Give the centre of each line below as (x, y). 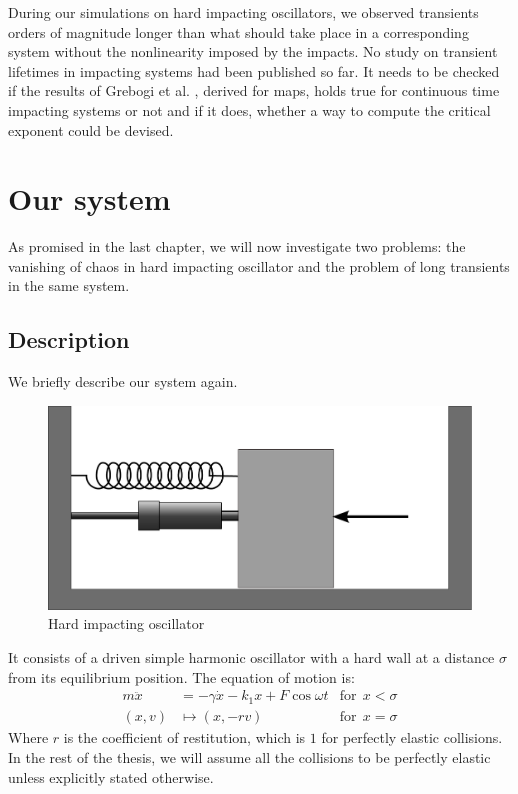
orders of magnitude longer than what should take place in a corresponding (238, 31)
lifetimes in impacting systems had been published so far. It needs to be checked (254, 70)
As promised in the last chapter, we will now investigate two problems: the (237, 246)
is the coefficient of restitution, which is (184, 737)
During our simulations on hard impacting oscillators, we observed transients (243, 12)
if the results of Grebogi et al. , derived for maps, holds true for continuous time (254, 90)
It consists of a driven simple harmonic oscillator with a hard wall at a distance (251, 656)
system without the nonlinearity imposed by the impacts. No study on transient (253, 51)
